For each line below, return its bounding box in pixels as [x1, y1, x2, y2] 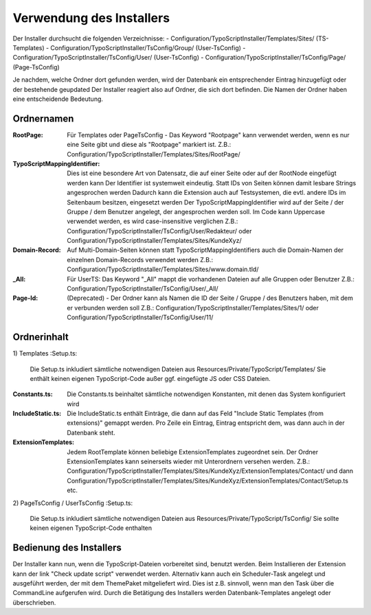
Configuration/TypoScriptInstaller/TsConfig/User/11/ [67, 313, 214, 322]
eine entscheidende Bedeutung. [12, 95, 103, 103]
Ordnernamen [12, 113, 74, 124]
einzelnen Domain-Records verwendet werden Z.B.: [67, 255, 214, 264]
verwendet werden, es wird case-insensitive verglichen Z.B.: [67, 217, 238, 226]
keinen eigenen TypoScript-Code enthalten [30, 524, 153, 532]
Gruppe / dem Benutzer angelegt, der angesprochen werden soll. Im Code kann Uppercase [67, 207, 326, 216]
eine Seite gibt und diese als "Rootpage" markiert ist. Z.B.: [67, 141, 232, 149]
